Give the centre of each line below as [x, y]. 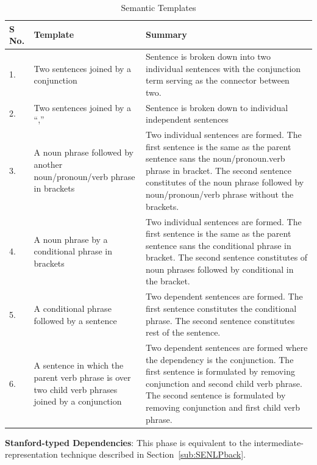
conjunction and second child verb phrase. [224, 383]
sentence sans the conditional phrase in [218, 245]
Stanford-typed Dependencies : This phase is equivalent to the [128, 442]
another [48, 164]
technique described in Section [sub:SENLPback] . [153, 454]
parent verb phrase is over [82, 377]
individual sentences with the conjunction [223, 68]
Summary [166, 34]
